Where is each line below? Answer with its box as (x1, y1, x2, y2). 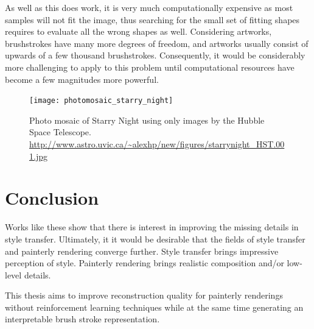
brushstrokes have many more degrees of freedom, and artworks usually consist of (5, 37, 309, 49)
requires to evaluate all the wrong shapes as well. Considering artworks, (5, 25, 272, 38)
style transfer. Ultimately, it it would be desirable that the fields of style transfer (5, 232, 305, 245)
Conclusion (5, 185, 99, 210)
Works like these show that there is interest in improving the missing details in (5, 221, 299, 233)
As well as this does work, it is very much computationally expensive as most (5, 1, 293, 13)
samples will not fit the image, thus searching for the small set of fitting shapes (5, 13, 300, 26)
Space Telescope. (29, 126, 91, 138)
